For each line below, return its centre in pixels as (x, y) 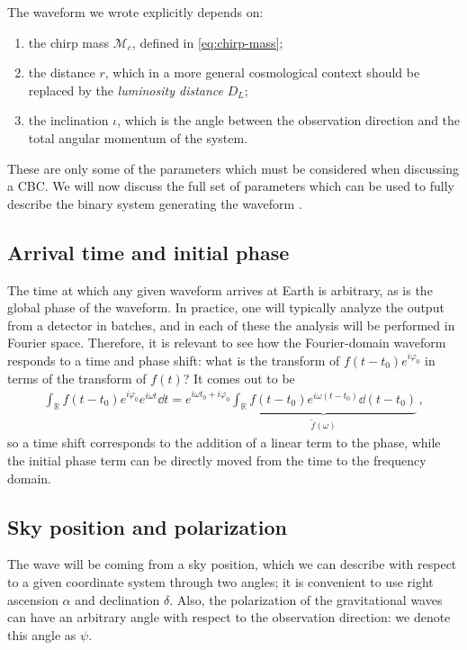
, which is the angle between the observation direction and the (289, 120)
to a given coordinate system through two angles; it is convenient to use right (220, 582)
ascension (33, 599)
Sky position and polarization (147, 526)
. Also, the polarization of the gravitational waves (306, 599)
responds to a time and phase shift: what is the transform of (174, 360)
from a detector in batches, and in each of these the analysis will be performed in (231, 325)
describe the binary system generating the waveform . (155, 203)
